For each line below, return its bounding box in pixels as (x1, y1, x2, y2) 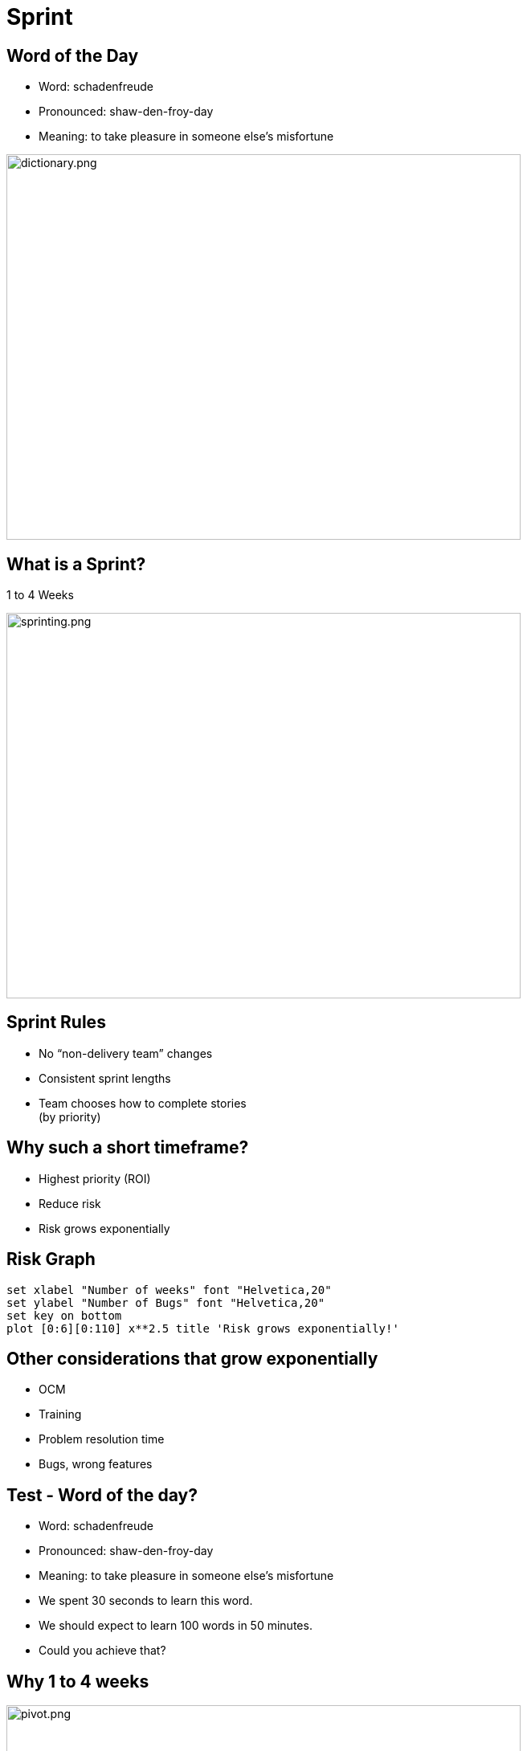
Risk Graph (6, 1249, 96, 1270)
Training (39, 1407, 82, 1422)
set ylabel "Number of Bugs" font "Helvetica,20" (6, 1296, 325, 1309)
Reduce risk (39, 1196, 101, 1210)
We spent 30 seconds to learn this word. (39, 1594, 253, 1608)
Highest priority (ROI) (39, 1171, 151, 1186)
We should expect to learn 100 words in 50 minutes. (39, 1618, 313, 1633)
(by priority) (39, 1109, 101, 1124)
